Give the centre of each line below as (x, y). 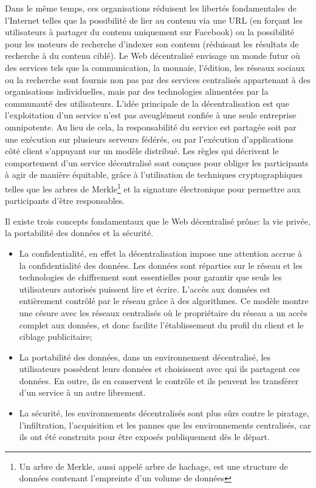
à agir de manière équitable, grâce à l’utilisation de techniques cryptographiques (154, 175)
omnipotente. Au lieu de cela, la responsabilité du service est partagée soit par (151, 127)
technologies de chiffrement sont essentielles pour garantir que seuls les (150, 277)
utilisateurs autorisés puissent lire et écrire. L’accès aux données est (145, 289)
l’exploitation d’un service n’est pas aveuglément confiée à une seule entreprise (151, 115)
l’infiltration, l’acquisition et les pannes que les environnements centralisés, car (165, 425)
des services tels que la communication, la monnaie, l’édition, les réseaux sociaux (155, 67)
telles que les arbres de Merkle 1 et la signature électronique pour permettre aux (153, 188)
